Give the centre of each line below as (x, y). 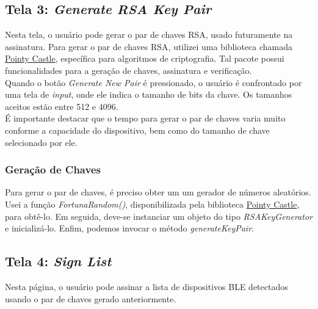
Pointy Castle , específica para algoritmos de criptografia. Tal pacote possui (145, 58)
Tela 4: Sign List (58, 261)
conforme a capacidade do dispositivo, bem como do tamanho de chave (137, 130)
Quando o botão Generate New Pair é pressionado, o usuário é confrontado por (154, 82)
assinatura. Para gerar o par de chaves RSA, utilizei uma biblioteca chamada (149, 46)
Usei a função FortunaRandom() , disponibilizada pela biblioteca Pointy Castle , (152, 204)
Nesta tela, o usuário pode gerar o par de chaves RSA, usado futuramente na (149, 35)
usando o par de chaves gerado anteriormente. (91, 298)
